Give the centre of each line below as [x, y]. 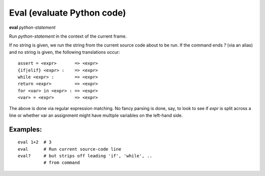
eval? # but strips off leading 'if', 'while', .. [85, 156]
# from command [62, 163]
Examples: [26, 129]
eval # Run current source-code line [70, 149]
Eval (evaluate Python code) [67, 13]
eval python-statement [32, 27]
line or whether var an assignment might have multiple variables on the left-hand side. [96, 115]
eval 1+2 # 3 [35, 142]
